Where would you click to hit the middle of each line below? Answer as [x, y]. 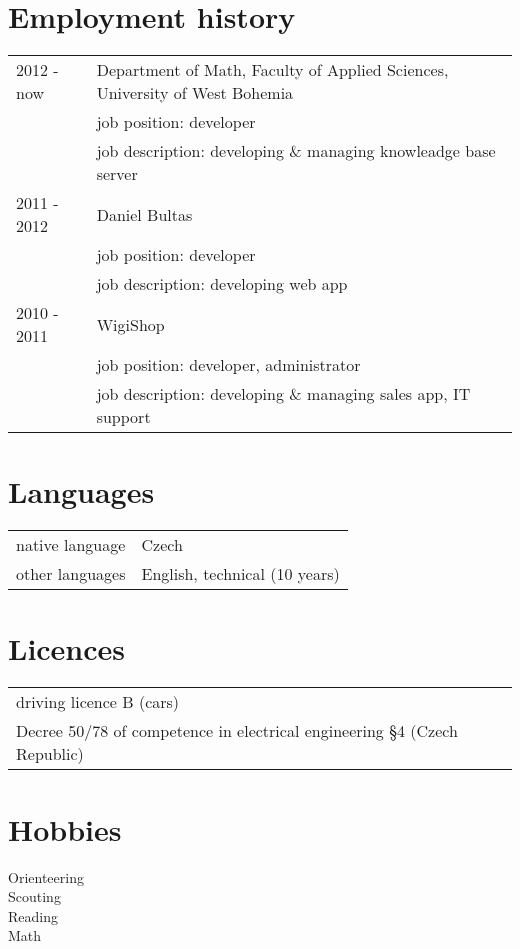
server [117, 174]
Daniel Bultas [144, 214]
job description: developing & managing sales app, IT [283, 394]
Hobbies [65, 828]
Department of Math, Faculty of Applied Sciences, [272, 70]
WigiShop [130, 324]
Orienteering [46, 876]
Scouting [34, 896]
